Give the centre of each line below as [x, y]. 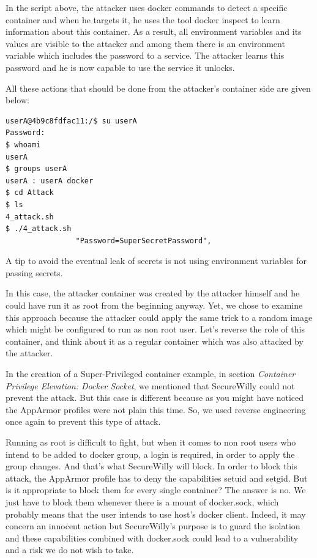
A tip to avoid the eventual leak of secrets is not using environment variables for [156, 261]
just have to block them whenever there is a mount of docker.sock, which [142, 501]
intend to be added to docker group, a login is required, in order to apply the [150, 454]
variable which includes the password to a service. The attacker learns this [145, 55]
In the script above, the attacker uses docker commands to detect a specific [147, 7]
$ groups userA [36, 169]
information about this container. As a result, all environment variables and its [154, 31]
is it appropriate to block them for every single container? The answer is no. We [156, 490]
